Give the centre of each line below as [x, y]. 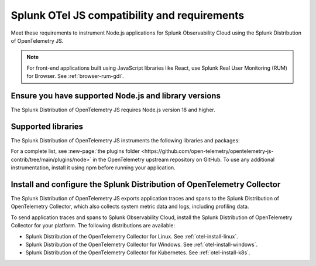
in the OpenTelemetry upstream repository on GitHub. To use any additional [184, 159]
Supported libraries [47, 126]
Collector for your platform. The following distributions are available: [93, 226]
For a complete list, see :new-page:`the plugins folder [75, 151]
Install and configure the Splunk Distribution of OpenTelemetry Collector [146, 184]
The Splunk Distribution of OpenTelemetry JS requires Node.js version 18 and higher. [113, 110]
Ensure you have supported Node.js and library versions [116, 96]
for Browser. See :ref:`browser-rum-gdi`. [75, 76]
